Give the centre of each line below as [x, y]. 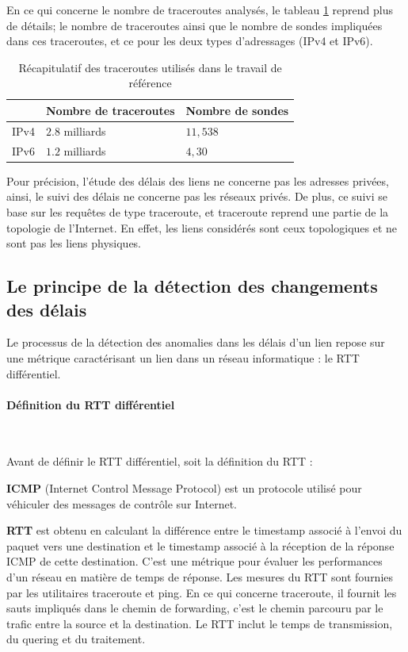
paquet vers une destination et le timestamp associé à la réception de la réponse [200, 545]
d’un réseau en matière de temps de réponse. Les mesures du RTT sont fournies [200, 577]
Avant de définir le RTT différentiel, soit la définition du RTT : [160, 461]
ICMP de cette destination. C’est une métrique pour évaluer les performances [194, 561]
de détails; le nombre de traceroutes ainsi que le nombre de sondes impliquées [194, 25]
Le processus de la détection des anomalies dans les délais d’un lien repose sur [196, 342]
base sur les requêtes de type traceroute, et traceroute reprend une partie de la [198, 211]
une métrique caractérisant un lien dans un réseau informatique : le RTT [183, 357]
